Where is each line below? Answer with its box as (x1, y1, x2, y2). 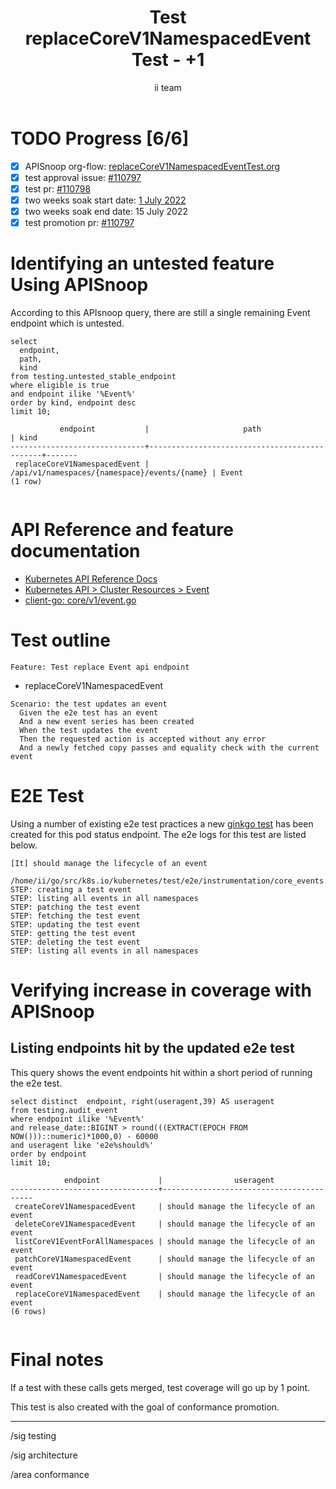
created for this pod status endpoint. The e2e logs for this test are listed (10, 828, 307, 840)
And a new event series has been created (19, 716, 195, 726)
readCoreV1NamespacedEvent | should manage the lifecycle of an (14, 1271, 315, 1281)
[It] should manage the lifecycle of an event (10, 858, 208, 868)
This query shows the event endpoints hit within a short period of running (10, 1066, 313, 1078)
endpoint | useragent (63, 1175, 275, 1185)
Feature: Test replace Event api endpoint (10, 662, 190, 672)
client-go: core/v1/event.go (24, 594, 137, 606)
